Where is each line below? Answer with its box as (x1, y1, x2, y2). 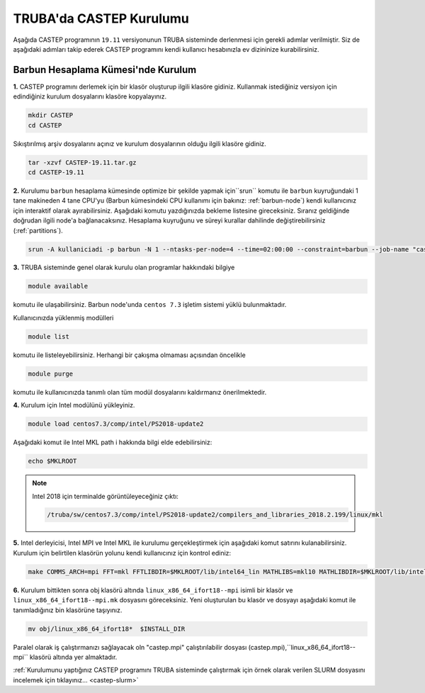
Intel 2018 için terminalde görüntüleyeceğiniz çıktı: (32, 492, 178, 500)
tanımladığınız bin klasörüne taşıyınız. (13, 606, 123, 614)
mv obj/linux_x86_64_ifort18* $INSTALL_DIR (28, 624, 186, 633)
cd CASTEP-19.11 (28, 168, 85, 176)
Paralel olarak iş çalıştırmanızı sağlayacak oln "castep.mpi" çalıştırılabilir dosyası (13, 643, 247, 651)
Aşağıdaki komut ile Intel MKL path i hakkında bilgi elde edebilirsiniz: (13, 438, 212, 446)
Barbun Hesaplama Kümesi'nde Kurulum (13, 64, 197, 76)
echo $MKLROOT (28, 457, 77, 466)
